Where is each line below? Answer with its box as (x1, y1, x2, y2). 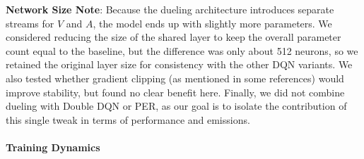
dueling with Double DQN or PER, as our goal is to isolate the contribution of (6, 98, 347, 113)
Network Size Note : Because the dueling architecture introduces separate (6, 2, 334, 16)
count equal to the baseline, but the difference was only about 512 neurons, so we (6, 43, 358, 58)
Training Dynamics (6, 139, 100, 154)
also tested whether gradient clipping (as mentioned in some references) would (6, 70, 344, 85)
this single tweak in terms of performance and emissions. (6, 112, 250, 127)
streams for (6, 15, 54, 30)
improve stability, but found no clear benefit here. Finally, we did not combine (6, 84, 345, 99)
